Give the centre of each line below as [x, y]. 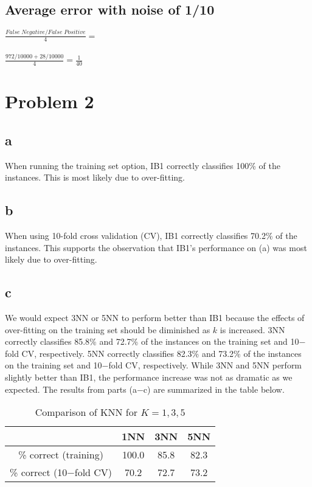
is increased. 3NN [252, 329]
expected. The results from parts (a [71, 389]
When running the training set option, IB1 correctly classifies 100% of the [143, 165]
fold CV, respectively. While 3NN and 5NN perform [205, 365]
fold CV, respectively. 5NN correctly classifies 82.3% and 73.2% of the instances [153, 353]
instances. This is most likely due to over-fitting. [95, 177]
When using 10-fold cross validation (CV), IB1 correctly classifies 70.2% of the [151, 236]
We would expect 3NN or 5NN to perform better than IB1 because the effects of [155, 318]
